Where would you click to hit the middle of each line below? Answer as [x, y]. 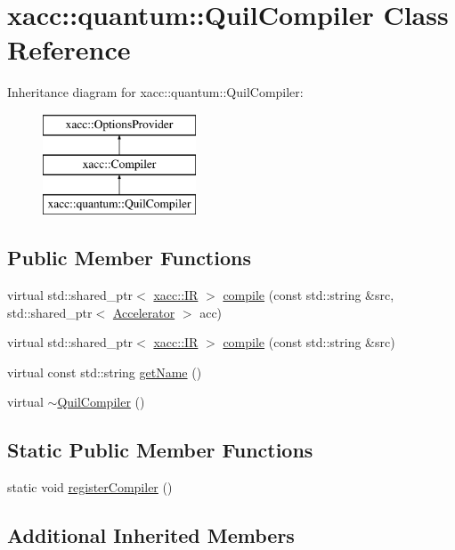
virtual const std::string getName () [105, 372]
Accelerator [144, 312]
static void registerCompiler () [90, 487]
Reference [69, 49]
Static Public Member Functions [160, 450]
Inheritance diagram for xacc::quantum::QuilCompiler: [155, 92]
